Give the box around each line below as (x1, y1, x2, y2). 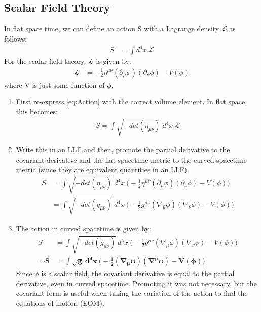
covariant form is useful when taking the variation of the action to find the (16, 288, 248, 298)
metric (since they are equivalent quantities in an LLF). (16, 164, 189, 175)
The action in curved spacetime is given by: (16, 223, 151, 233)
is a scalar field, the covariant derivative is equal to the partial (41, 268, 235, 279)
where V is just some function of (4, 79, 105, 90)
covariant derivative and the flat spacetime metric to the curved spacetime (16, 154, 247, 165)
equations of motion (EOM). (16, 297, 104, 308)
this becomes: (16, 106, 58, 116)
